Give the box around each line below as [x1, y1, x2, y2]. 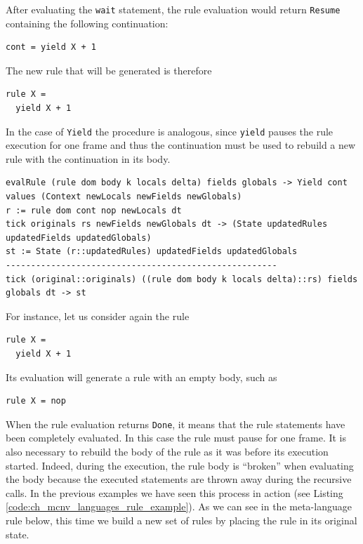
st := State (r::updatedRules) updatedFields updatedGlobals [6, 246, 298, 257]
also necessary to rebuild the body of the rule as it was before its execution [6, 444, 329, 459]
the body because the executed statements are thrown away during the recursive [6, 472, 352, 486]
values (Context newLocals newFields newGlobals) [6, 192, 242, 202]
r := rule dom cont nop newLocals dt [6, 205, 182, 215]
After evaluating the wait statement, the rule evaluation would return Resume [6, 2, 341, 16]
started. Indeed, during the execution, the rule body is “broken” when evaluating [6, 458, 354, 472]
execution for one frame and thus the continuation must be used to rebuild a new [6, 138, 356, 152]
